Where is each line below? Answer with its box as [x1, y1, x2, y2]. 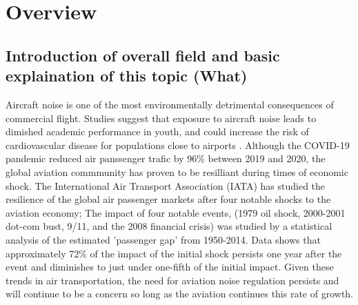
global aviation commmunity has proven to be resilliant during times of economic [6, 164, 348, 179]
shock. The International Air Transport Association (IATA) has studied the [6, 178, 326, 193]
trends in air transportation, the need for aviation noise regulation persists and [6, 273, 339, 287]
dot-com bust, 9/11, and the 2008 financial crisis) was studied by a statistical [6, 219, 332, 233]
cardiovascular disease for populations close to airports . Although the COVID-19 [6, 137, 350, 152]
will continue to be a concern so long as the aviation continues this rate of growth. [6, 286, 354, 301]
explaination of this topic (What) [6, 65, 248, 86]
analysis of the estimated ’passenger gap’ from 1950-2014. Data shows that [6, 232, 321, 246]
